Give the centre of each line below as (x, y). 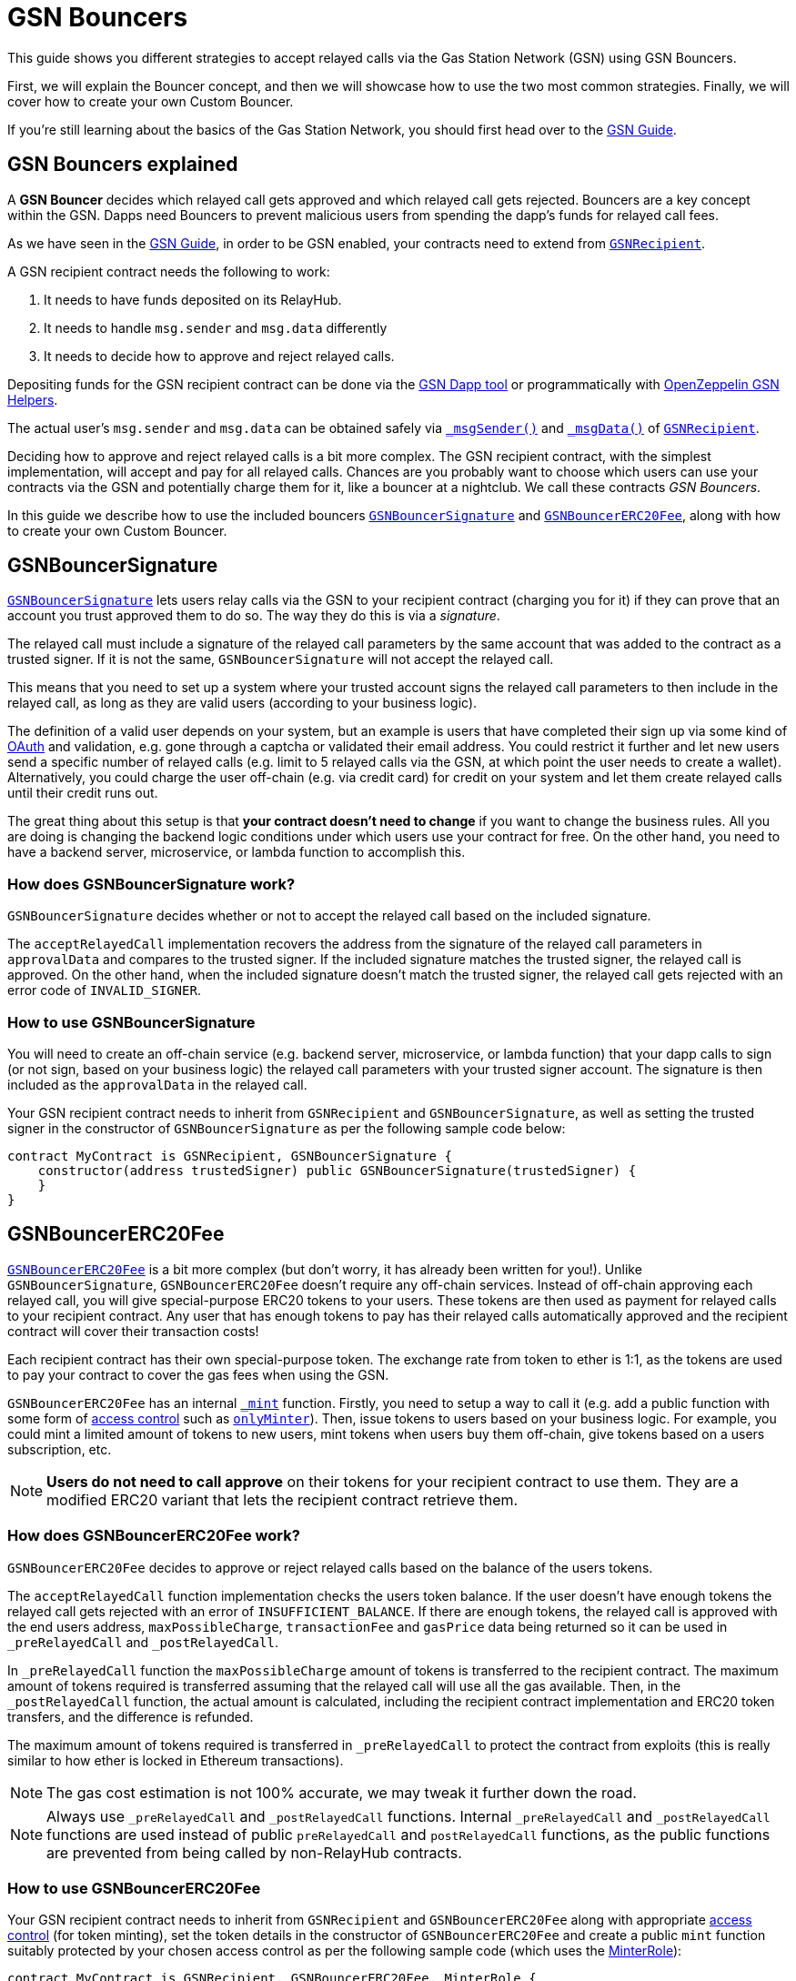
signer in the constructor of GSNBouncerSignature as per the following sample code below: (287, 1128)
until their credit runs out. (83, 793)
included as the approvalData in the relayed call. (157, 1084)
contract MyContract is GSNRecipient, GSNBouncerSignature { (230, 1156)
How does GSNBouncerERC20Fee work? (154, 1536)
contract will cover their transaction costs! (133, 1331)
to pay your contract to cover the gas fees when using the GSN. (198, 1374)
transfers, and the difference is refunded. (131, 1716)
